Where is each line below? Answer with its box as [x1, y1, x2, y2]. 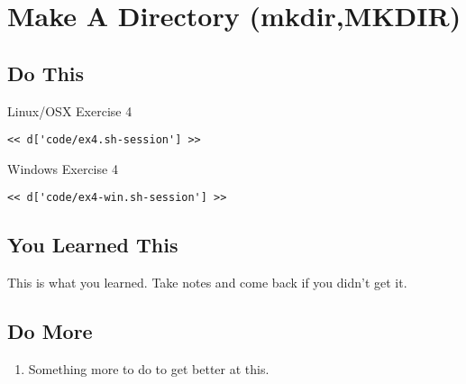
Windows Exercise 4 [7, 159, 118, 178]
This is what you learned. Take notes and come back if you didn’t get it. [7, 273, 407, 292]
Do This [7, 59, 85, 87]
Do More [7, 317, 93, 345]
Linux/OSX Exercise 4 [7, 101, 132, 120]
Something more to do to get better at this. [28, 360, 270, 379]
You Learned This [7, 231, 178, 259]
